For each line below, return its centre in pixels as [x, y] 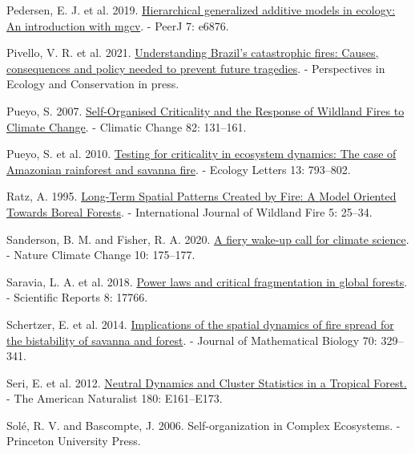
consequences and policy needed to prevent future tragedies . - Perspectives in [196, 68]
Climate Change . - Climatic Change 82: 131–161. [127, 126]
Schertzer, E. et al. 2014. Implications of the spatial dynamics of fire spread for [200, 324]
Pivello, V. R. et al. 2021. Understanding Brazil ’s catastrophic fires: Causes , [193, 53]
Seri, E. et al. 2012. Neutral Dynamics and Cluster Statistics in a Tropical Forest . [207, 382]
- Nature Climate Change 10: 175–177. [101, 255]
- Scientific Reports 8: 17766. [77, 297]
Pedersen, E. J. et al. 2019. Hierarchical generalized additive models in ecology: [201, 10]
